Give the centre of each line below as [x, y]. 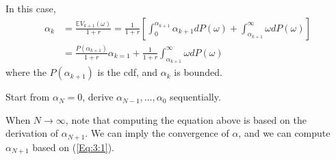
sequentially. [195, 97]
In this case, [31, 8]
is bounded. [198, 72]
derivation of [32, 133]
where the [26, 72]
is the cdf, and [128, 72]
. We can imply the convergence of [157, 133]
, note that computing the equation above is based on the [186, 119]
